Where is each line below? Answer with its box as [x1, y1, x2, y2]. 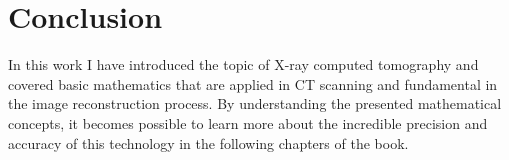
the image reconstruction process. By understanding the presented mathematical [8, 93, 502, 114]
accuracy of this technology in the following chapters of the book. [8, 132, 409, 153]
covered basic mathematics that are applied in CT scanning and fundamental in [8, 73, 498, 94]
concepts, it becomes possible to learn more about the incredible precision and [8, 112, 488, 133]
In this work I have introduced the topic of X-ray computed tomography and [8, 54, 479, 75]
